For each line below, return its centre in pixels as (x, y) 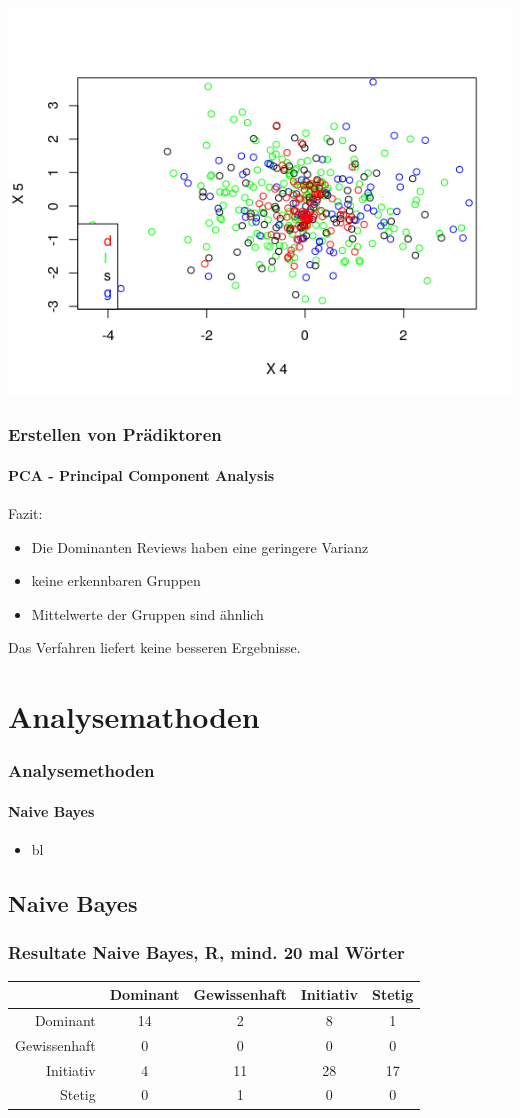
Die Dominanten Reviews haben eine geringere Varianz (200, 546)
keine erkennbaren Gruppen (116, 580)
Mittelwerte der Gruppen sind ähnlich (147, 613)
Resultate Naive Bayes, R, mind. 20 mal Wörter (206, 952)
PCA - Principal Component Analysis (141, 474)
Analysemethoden (81, 770)
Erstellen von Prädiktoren (115, 434)
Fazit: (25, 512)
